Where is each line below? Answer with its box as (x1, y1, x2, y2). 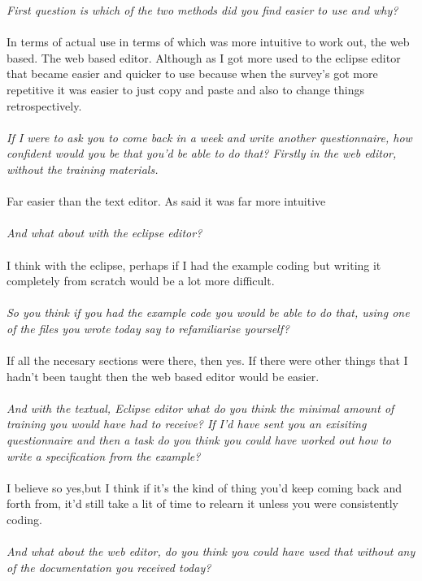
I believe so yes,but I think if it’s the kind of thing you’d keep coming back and (7, 479, 402, 496)
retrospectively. (7, 97, 82, 114)
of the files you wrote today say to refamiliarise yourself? (7, 319, 289, 336)
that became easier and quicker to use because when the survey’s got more (7, 65, 378, 82)
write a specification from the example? (7, 447, 201, 464)
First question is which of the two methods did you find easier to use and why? (7, 2, 398, 18)
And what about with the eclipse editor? (7, 224, 202, 241)
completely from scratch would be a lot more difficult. (7, 272, 275, 289)
